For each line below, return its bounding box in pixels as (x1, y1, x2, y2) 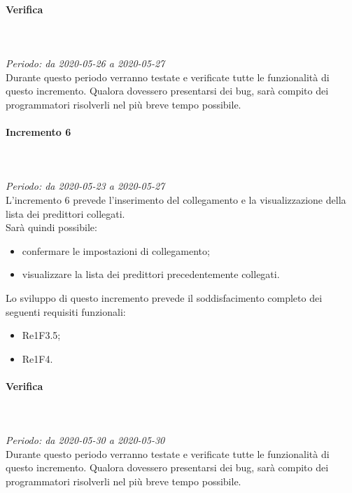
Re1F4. (22, 351, 53, 366)
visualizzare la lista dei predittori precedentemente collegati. (22, 267, 280, 282)
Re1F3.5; (22, 328, 61, 342)
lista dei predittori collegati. (6, 206, 125, 221)
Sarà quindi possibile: (6, 220, 97, 235)
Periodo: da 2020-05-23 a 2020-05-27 (6, 179, 165, 193)
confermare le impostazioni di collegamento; (22, 243, 210, 258)
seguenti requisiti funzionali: (6, 304, 126, 319)
